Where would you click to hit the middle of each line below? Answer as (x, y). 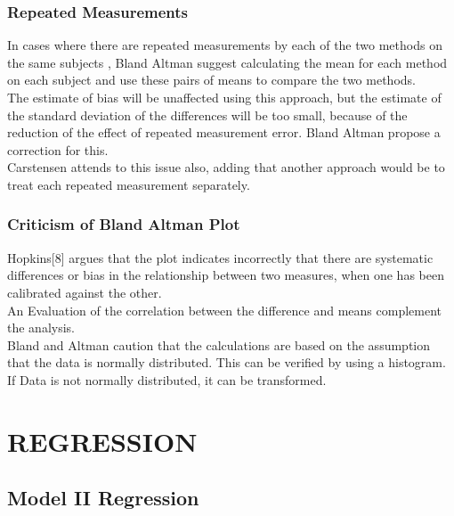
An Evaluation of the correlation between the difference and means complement (225, 310)
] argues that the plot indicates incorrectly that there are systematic (247, 257)
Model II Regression (103, 498)
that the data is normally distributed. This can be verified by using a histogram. (227, 362)
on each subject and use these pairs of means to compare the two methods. (211, 80)
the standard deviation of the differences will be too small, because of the (207, 115)
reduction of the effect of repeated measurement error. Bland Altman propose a (224, 132)
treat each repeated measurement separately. (129, 184)
